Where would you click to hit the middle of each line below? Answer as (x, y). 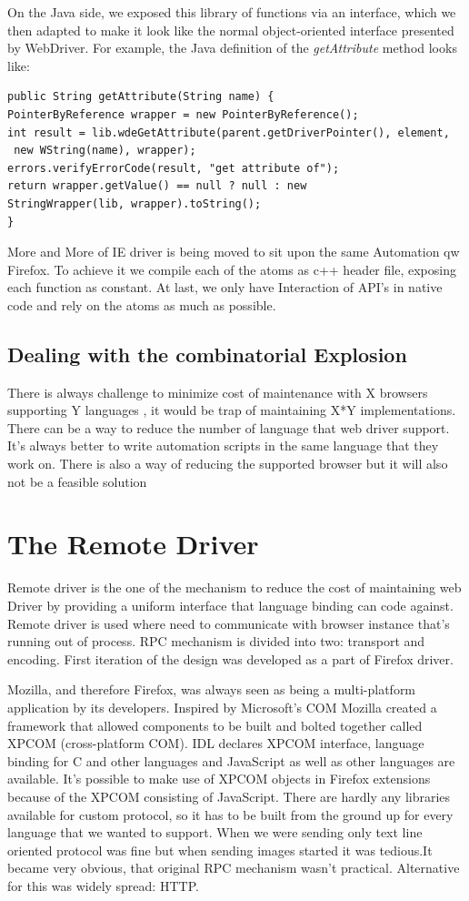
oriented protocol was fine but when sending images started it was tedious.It (220, 850)
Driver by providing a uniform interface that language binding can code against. (230, 605)
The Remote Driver (133, 544)
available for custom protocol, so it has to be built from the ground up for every (230, 814)
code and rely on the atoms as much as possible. (142, 304)
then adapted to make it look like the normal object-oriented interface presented (231, 30)
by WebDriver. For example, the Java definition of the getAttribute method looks (232, 48)
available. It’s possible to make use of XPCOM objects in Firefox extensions (219, 779)
